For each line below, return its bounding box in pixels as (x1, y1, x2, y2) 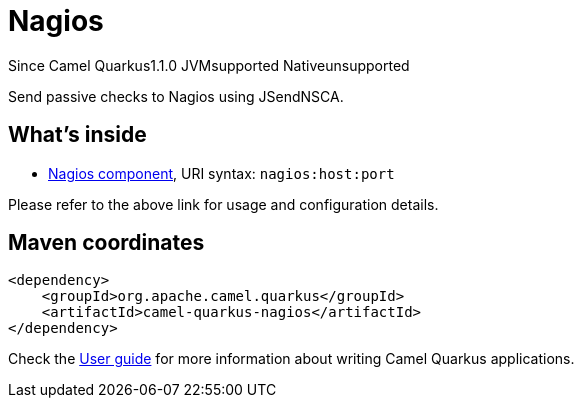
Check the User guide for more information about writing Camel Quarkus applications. (8, 350, 575, 368)
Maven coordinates (8, 230, 205, 256)
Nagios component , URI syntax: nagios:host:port (48, 164, 395, 182)
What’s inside (8, 122, 147, 148)
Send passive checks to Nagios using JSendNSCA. (8, 87, 344, 105)
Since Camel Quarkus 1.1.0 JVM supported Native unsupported (8, 56, 410, 74)
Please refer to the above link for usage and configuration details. (8, 195, 439, 213)
